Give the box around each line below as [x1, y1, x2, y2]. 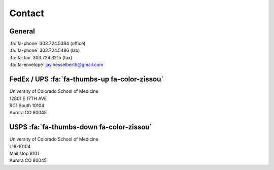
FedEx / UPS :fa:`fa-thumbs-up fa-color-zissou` [9, 75, 164, 84]
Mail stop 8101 [9, 150, 39, 156]
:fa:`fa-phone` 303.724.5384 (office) [9, 41, 86, 47]
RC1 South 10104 [9, 102, 45, 109]
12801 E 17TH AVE [9, 95, 47, 101]
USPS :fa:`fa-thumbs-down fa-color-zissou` [9, 123, 152, 131]
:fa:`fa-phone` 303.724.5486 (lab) [9, 47, 80, 53]
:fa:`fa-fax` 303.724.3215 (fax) [9, 54, 73, 60]
